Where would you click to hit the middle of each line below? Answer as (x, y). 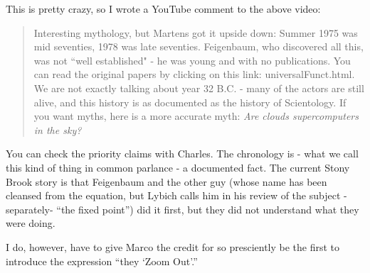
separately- (30, 209)
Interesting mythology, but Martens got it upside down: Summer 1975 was (196, 32)
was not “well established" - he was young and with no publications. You (192, 60)
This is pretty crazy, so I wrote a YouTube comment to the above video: (163, 9)
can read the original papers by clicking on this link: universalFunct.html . (194, 74)
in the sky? (58, 129)
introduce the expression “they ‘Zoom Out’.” (102, 261)
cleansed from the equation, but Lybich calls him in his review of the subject (173, 195)
